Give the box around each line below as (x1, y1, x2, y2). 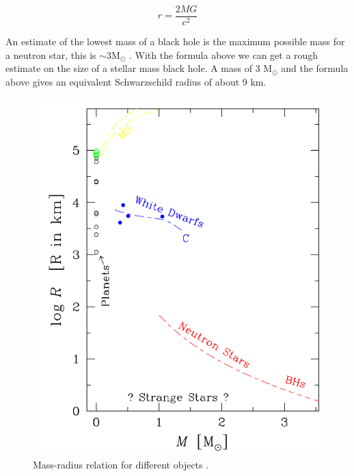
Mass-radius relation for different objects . (33, 458, 209, 472)
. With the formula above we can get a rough (128, 47, 318, 62)
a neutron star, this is (5, 47, 96, 62)
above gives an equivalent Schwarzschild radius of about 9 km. (5, 74, 267, 88)
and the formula (281, 61, 349, 75)
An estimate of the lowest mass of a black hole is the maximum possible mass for (5, 34, 345, 49)
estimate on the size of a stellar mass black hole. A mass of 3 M (5, 61, 273, 75)
